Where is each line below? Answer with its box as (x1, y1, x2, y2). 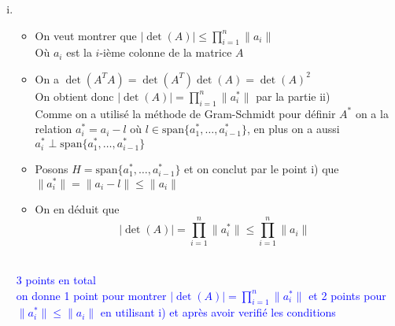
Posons (35, 161, 68, 177)
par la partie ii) (256, 87, 330, 104)
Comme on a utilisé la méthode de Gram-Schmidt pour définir (35, 105, 336, 121)
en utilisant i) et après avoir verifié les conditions (100, 304, 336, 320)
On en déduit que (35, 200, 120, 217)
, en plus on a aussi (246, 120, 340, 137)
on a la (355, 105, 389, 121)
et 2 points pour (308, 287, 386, 303)
